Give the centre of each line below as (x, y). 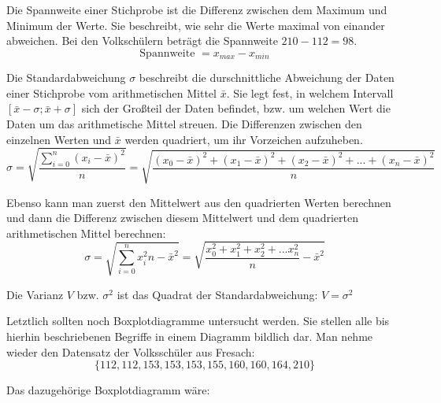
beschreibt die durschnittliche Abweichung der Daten (267, 78)
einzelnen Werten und (59, 139)
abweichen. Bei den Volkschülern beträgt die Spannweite (142, 41)
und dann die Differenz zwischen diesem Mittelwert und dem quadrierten (182, 218)
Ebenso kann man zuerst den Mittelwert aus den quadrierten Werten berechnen (199, 202)
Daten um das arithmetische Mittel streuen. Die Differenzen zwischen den (184, 124)
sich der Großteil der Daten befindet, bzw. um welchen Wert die (236, 108)
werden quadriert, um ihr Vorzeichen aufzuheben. (244, 139)
